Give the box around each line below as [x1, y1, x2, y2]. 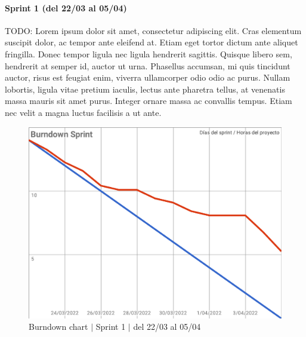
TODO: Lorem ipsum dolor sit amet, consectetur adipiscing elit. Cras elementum [5, 24, 302, 36]
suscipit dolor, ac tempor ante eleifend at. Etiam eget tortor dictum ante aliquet [5, 36, 298, 48]
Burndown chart [29, 320, 88, 333]
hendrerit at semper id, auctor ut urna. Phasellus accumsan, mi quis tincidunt [5, 59, 290, 72]
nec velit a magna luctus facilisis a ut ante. [5, 106, 162, 118]
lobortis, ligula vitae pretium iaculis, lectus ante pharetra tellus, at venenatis [5, 82, 285, 95]
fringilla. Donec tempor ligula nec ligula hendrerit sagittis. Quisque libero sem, [5, 47, 292, 60]
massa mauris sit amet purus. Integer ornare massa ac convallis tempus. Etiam [5, 94, 292, 107]
